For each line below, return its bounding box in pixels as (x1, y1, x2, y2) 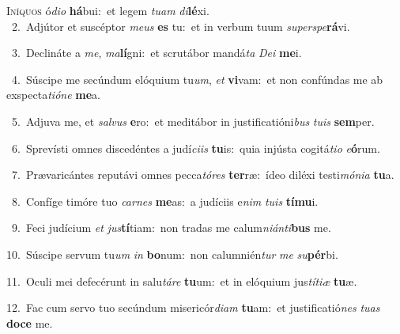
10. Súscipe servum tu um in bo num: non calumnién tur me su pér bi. (6, 245, 338, 262)
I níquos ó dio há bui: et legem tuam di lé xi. (6, 2, 209, 18)
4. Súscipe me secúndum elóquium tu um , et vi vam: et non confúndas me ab (11, 70, 383, 87)
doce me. (6, 314, 53, 331)
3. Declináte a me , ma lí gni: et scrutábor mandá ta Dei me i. (11, 44, 302, 61)
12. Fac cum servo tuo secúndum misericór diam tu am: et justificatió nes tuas (6, 299, 380, 316)
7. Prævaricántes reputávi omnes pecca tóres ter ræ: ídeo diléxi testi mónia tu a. (11, 166, 394, 183)
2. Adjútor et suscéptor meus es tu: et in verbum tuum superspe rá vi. (11, 17, 350, 34)
